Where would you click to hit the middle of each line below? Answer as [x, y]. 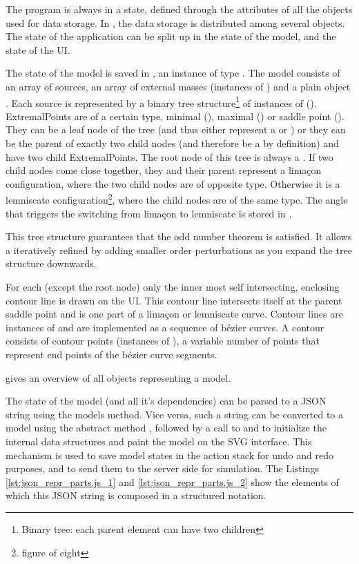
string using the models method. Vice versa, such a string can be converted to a [175, 414]
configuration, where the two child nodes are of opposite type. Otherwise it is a [173, 183]
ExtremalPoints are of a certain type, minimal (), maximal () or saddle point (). [175, 116]
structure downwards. [51, 263]
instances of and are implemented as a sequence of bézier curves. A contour [165, 327]
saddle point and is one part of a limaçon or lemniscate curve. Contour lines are [174, 314]
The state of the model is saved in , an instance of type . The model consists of [173, 73]
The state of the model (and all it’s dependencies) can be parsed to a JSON [166, 401]
